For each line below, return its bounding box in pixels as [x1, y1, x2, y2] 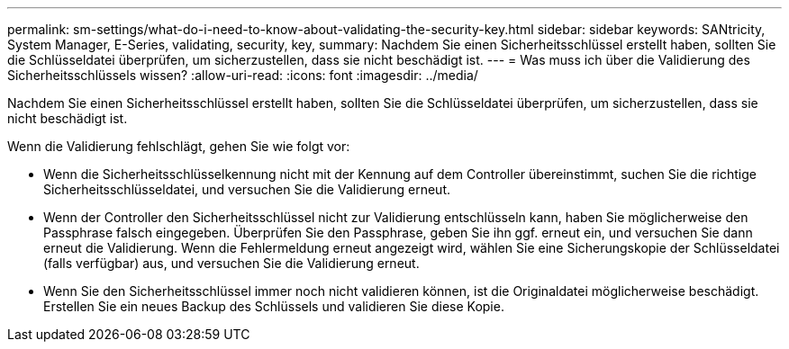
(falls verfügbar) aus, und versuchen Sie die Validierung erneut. [43, 255, 420, 271]
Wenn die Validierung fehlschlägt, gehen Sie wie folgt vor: [7, 139, 350, 154]
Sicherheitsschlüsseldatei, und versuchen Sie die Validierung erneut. [43, 182, 451, 197]
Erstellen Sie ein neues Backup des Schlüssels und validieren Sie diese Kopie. [43, 299, 504, 314]
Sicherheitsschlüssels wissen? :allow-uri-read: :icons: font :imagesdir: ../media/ [7, 67, 478, 83]
